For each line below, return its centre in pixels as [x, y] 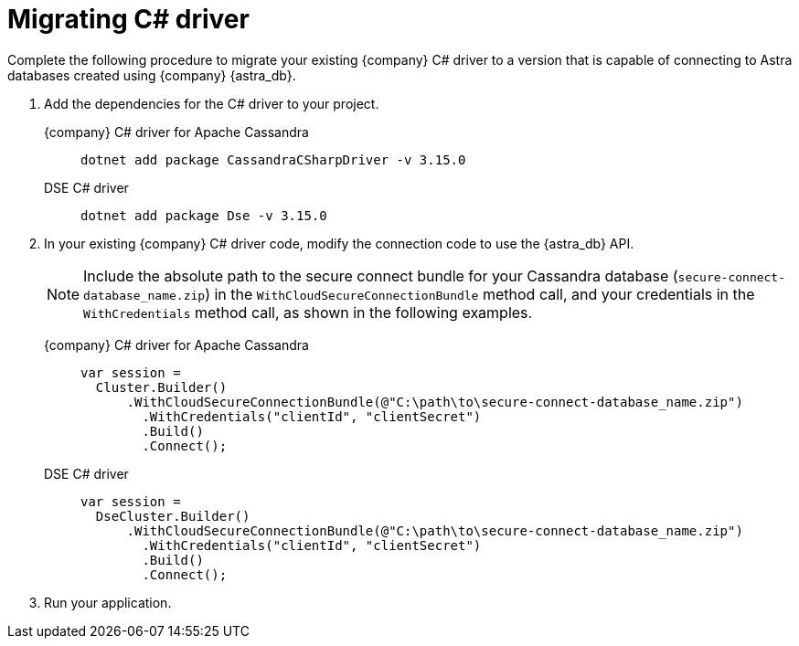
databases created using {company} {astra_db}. [152, 75]
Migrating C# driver [128, 19]
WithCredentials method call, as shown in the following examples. [308, 312]
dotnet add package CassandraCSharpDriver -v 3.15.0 [273, 159]
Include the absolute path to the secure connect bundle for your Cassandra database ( [381, 275]
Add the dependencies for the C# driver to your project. [212, 103]
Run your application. [108, 602]
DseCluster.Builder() [173, 516]
